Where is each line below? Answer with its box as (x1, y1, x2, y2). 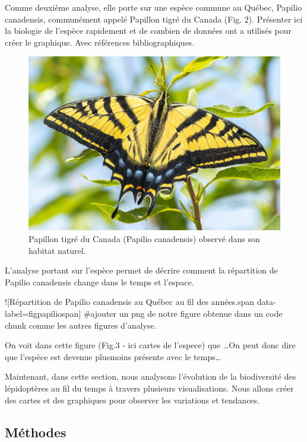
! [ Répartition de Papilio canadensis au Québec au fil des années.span (5, 295, 255, 308)
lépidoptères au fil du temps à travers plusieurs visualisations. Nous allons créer (5, 381, 294, 394)
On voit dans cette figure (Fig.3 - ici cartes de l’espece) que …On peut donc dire (5, 339, 296, 351)
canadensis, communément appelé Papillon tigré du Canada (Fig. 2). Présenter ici (5, 12, 303, 25)
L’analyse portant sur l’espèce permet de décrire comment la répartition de (5, 264, 278, 276)
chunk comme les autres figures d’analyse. (5, 319, 157, 331)
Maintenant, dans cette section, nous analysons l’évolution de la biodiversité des (5, 370, 296, 383)
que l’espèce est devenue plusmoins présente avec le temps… (5, 350, 221, 362)
